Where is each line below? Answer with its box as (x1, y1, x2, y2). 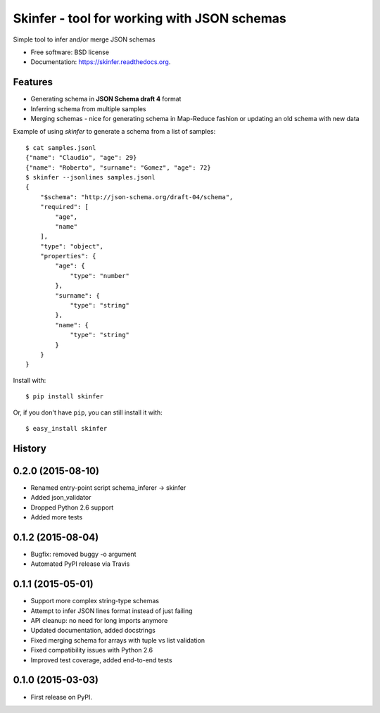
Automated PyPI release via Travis (30, 560, 130, 568)
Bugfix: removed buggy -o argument (30, 550, 137, 558)
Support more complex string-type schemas (30, 597, 160, 605)
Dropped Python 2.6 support (30, 503, 114, 512)
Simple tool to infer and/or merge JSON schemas (13, 35, 156, 44)
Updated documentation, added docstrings (30, 626, 156, 635)
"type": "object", (39, 242, 104, 250)
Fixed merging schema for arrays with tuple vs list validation (30, 636, 205, 644)
